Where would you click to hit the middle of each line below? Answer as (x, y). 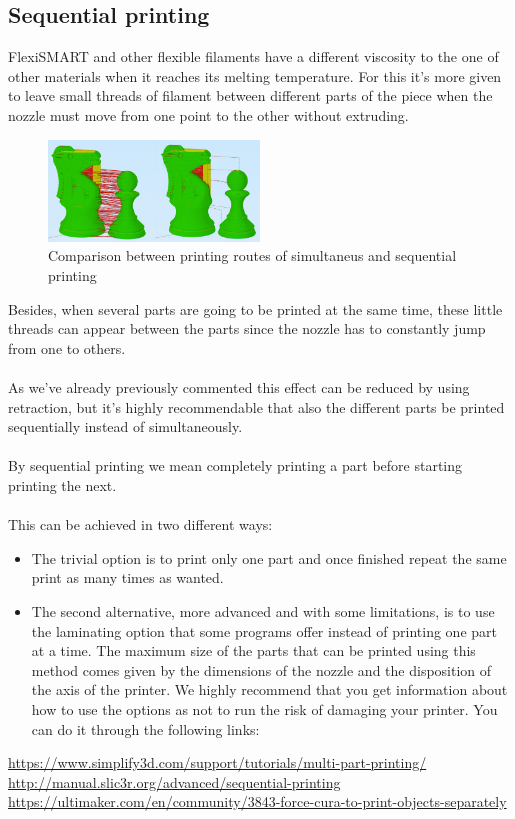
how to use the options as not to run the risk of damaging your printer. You (264, 708)
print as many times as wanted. (127, 577)
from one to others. (67, 347)
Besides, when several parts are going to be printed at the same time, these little (255, 308)
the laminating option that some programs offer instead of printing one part (264, 630)
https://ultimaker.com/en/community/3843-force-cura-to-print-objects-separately (257, 801)
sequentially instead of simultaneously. (125, 426)
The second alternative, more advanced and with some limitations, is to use (263, 610)
